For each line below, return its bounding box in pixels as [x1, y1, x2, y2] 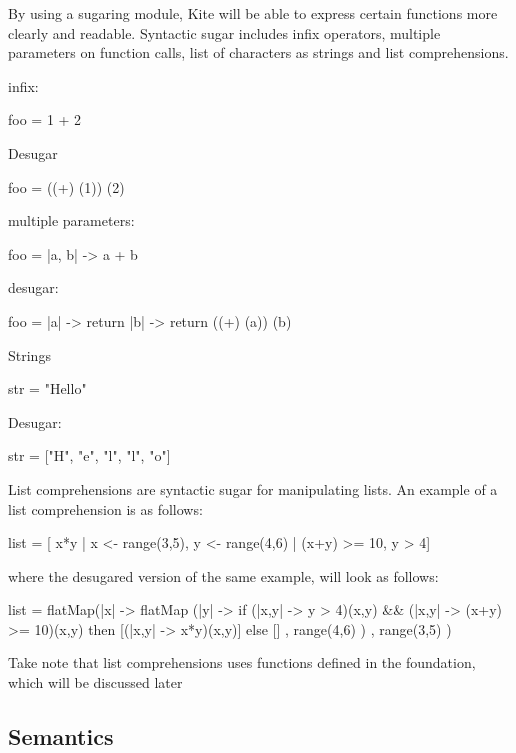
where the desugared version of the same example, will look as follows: [8, 565, 439, 586]
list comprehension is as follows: [8, 498, 203, 519]
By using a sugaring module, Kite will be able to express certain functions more [8, 3, 498, 23]
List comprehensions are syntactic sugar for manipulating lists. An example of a [8, 478, 498, 499]
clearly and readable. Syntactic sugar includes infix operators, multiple [8, 22, 441, 43]
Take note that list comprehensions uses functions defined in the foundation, [8, 652, 476, 673]
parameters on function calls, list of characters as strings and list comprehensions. [8, 42, 509, 63]
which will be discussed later [8, 672, 183, 693]
